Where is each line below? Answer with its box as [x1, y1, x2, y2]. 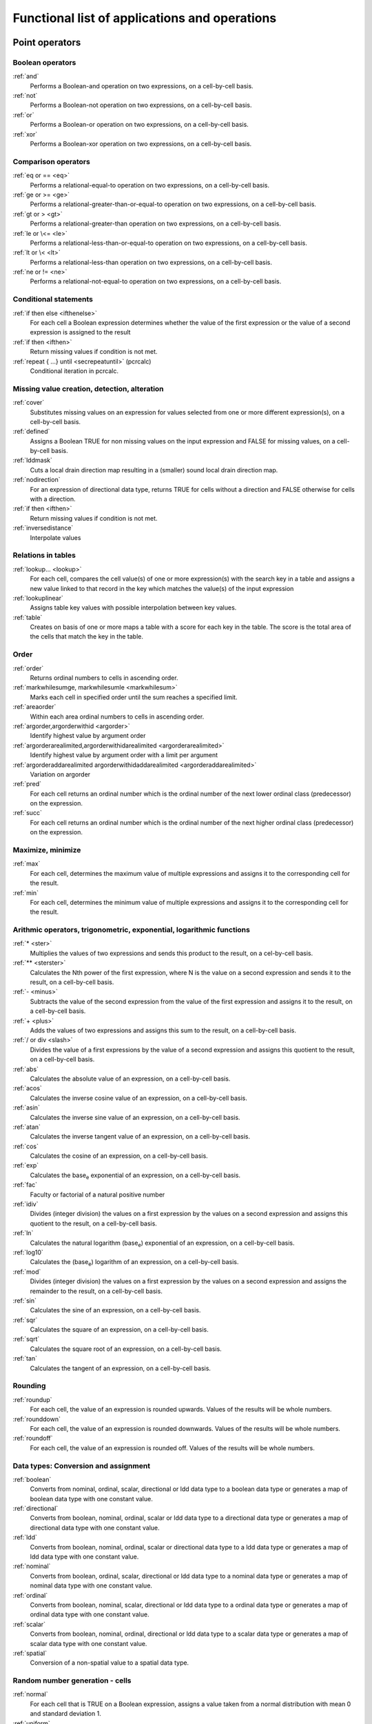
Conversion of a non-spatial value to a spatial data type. [30, 1658, 189, 1667]
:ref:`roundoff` [12, 1434, 53, 1443]
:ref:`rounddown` [12, 1414, 61, 1423]
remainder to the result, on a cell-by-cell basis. [30, 1287, 163, 1295]
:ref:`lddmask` [12, 456, 53, 465]
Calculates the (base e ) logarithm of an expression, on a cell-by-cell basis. [30, 1258, 239, 1268]
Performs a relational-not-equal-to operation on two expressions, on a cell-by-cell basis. [30, 277, 282, 285]
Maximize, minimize [12, 845, 81, 854]
